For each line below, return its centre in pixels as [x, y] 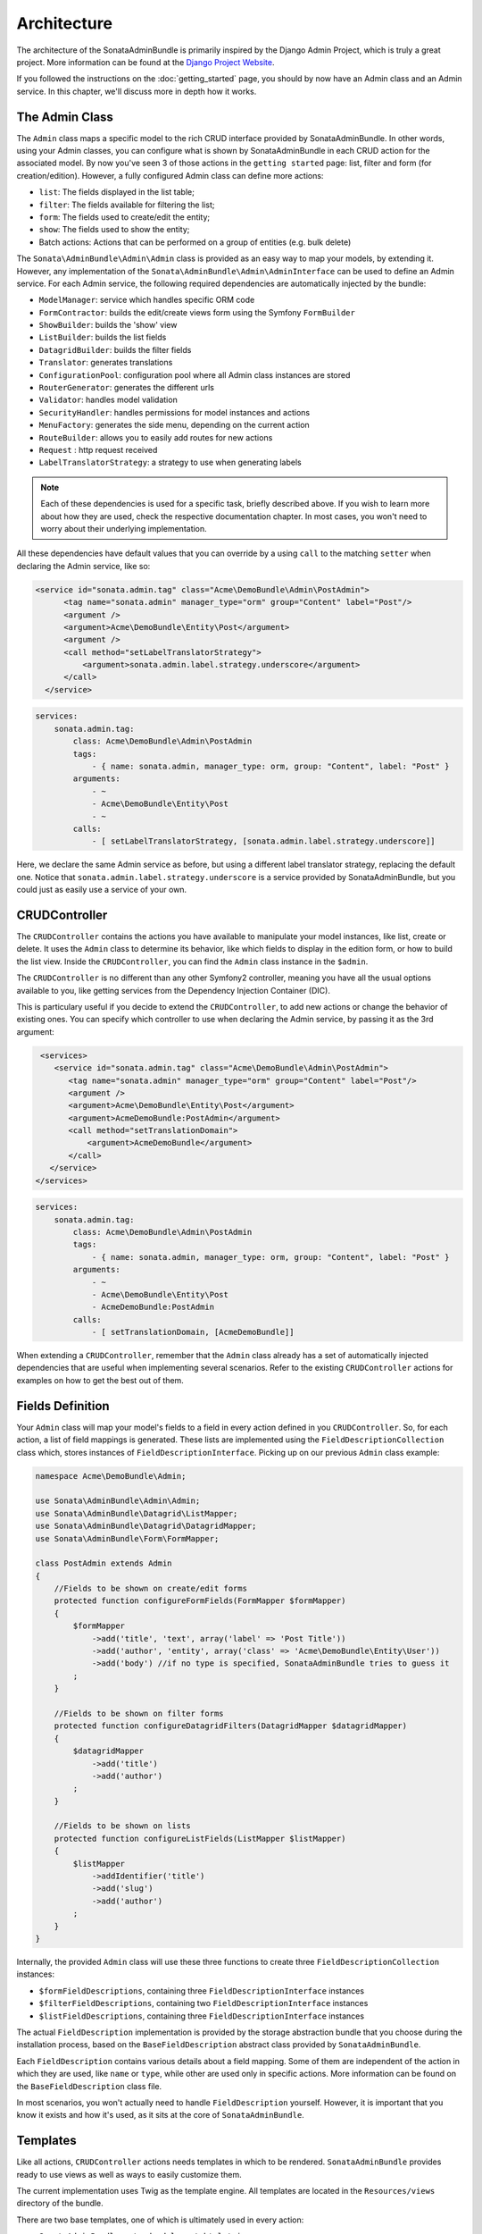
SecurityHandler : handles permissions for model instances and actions [175, 412]
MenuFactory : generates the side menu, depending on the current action [174, 425]
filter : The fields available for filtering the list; [127, 205]
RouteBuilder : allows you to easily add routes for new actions [156, 437]
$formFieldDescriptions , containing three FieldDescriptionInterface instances [202, 1990]
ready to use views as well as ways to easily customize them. [129, 2174]
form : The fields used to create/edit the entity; [125, 217]
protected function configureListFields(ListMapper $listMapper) [200, 1838]
